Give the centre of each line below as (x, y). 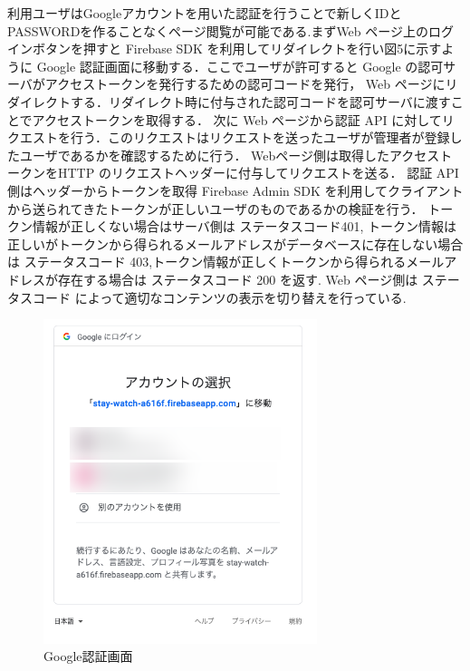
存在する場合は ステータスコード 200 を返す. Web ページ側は (238, 279)
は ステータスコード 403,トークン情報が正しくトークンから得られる (207, 262)
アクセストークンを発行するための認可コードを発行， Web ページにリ (251, 84)
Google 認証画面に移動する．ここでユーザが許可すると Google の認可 (240, 66)
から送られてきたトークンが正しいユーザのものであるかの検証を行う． (216, 208)
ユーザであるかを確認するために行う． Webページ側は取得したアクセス (230, 155)
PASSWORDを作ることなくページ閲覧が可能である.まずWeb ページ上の (218, 30)
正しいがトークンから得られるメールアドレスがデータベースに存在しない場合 (235, 243)
